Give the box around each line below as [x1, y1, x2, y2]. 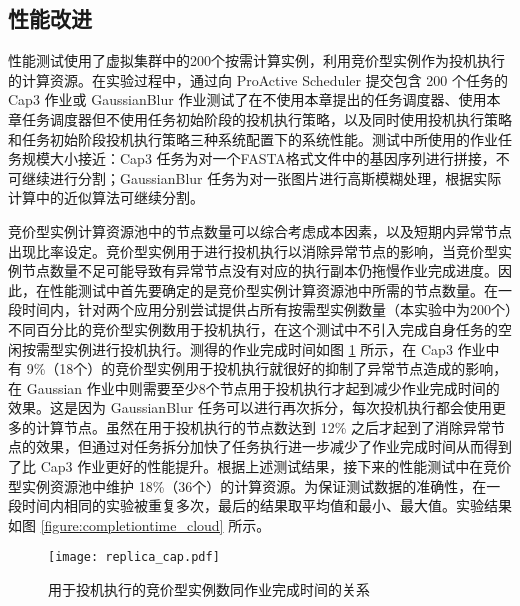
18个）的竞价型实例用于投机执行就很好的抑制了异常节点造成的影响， [59, 358, 508, 379]
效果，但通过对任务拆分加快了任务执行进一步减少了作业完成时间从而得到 [35, 436, 512, 457]
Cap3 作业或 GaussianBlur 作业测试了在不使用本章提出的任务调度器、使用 [8, 89, 487, 110]
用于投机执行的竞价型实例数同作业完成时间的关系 [48, 579, 370, 600]
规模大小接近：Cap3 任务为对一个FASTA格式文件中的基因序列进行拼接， [21, 148, 496, 169]
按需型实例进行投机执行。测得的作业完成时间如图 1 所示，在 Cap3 [21, 338, 453, 359]
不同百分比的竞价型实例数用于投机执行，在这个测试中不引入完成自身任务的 [8, 318, 498, 339]
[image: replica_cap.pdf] [48, 550, 220, 565]
